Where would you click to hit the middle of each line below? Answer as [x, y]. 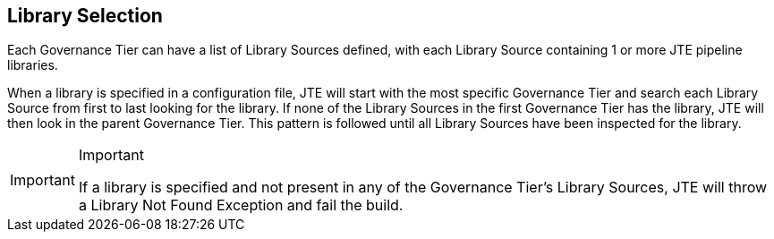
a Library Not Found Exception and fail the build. [241, 205]
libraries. [33, 65]
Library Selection [85, 16]
